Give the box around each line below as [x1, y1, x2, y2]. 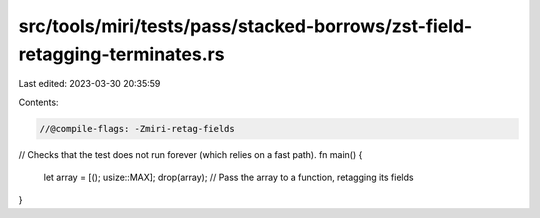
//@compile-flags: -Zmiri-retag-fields [39, 123, 235, 134]
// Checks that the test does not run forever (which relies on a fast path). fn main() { [18, 148, 363, 160]
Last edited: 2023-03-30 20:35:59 [18, 78, 161, 90]
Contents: [18, 96, 59, 108]
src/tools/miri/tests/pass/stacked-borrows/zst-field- [18, 15, 473, 37]
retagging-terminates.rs [18, 43, 225, 65]
